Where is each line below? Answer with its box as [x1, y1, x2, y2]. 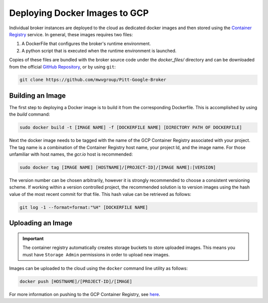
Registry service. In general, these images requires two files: [9, 31, 134, 37]
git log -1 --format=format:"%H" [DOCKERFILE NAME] [19, 204, 148, 210]
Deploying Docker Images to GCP [9, 7, 149, 18]
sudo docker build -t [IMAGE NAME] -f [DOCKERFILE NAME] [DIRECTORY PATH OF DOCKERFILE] [19, 124, 243, 130]
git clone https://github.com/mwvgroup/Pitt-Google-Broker [19, 77, 166, 83]
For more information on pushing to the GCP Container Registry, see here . [9, 292, 161, 297]
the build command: [9, 112, 50, 118]
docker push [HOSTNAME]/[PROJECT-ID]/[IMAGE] [19, 279, 133, 285]
